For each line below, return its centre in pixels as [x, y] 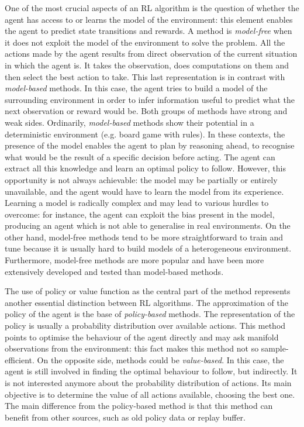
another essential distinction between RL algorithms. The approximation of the [146, 302]
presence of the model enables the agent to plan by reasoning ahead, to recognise [150, 145]
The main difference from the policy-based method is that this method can [139, 406]
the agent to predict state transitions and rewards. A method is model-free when [148, 31]
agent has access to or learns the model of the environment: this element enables [149, 19]
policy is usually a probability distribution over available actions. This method [145, 326]
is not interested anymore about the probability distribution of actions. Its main [148, 383]
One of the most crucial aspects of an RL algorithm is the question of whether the [152, 8]
